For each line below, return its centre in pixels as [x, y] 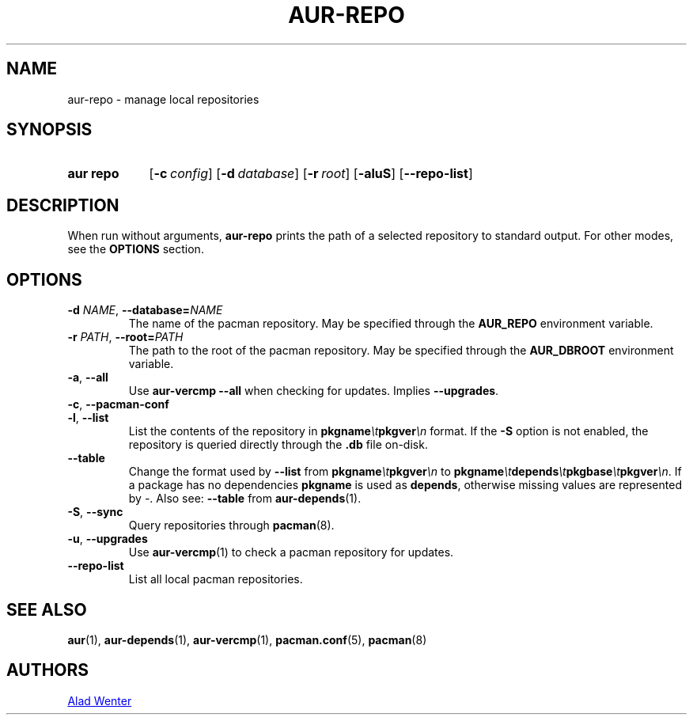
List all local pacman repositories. [216, 579]
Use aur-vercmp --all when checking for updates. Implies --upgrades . [314, 391]
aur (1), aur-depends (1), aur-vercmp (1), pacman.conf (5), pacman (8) [247, 639]
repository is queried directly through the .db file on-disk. [278, 445]
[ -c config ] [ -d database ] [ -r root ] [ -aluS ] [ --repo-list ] [311, 174]
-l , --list [88, 418]
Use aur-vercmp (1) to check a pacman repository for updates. [291, 552]
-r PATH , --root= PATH [125, 337]
